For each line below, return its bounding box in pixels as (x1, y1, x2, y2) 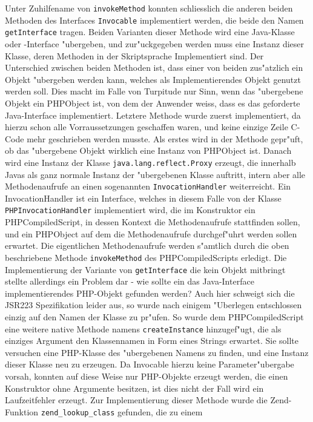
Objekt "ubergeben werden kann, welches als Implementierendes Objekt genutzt (5, 73, 301, 85)
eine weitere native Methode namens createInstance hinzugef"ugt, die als (5, 322, 282, 335)
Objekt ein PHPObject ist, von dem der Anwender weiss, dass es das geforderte (5, 96, 300, 109)
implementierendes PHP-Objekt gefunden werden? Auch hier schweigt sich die (5, 286, 295, 299)
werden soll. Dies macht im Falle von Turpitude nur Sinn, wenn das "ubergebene (5, 85, 303, 97)
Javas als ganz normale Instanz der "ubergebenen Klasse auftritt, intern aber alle (5, 168, 306, 180)
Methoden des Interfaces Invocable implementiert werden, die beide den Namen (5, 13, 304, 26)
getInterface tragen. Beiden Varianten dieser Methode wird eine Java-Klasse (5, 25, 295, 38)
